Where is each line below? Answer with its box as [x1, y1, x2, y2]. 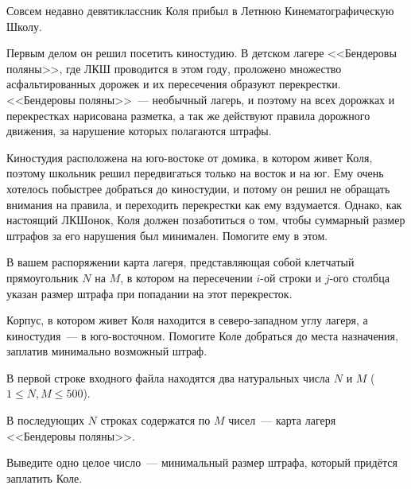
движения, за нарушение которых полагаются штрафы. [6, 122, 272, 139]
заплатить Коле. [6, 469, 83, 486]
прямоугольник [6, 269, 79, 285]
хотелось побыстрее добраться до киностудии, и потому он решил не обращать [6, 180, 390, 196]
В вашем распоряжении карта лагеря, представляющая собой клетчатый [6, 254, 355, 270]
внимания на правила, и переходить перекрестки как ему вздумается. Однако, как [6, 196, 402, 212]
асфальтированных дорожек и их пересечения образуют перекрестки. [6, 76, 341, 92]
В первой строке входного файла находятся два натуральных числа [6, 369, 331, 386]
